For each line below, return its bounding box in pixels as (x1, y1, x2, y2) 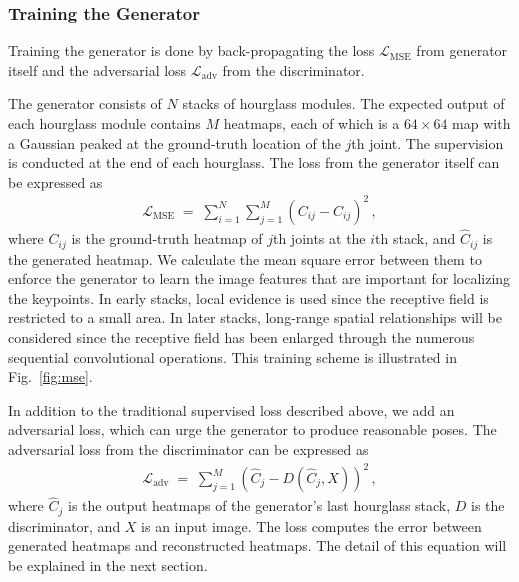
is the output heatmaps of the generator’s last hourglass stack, (67, 495, 451, 516)
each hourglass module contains (8, 113, 201, 133)
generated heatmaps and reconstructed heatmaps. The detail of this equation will (8, 535, 507, 556)
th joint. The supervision (351, 132, 504, 153)
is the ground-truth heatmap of (71, 228, 263, 249)
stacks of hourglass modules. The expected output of (182, 93, 505, 114)
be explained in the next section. (8, 554, 208, 575)
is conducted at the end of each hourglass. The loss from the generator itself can (8, 152, 500, 173)
